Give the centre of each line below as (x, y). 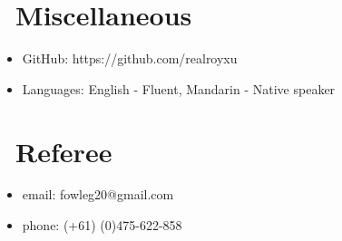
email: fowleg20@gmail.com (98, 194)
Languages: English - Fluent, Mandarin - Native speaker (179, 88)
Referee (64, 151)
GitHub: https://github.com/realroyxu (130, 58)
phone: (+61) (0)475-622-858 (102, 225)
